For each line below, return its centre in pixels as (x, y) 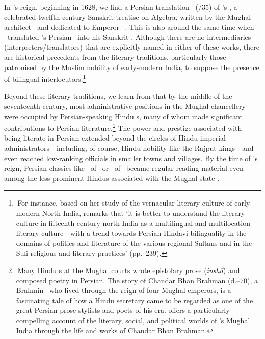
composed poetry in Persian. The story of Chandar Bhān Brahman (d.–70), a (137, 280)
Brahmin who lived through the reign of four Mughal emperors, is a (124, 290)
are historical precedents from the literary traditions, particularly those (115, 56)
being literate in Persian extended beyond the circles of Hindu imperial (115, 138)
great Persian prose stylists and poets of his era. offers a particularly (123, 310)
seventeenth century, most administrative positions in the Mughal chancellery (125, 106)
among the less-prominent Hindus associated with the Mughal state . (112, 178)
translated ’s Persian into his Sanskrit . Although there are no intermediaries (129, 37)
